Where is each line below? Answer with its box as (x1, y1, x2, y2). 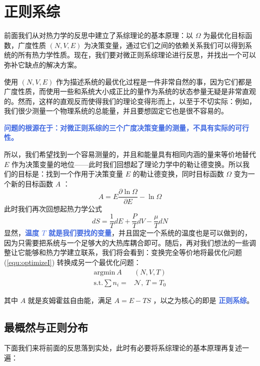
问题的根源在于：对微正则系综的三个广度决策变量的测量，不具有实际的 (4, 122, 235, 132)
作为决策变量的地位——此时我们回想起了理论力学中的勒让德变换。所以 (11, 158, 243, 169)
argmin (93, 268, 115, 276)
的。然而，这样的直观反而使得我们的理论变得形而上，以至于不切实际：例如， (4, 95, 256, 106)
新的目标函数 (10, 178, 53, 188)
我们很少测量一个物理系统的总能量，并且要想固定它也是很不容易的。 (4, 105, 228, 116)
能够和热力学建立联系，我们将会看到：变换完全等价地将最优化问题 (24, 247, 242, 257)
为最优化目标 (203, 30, 245, 40)
